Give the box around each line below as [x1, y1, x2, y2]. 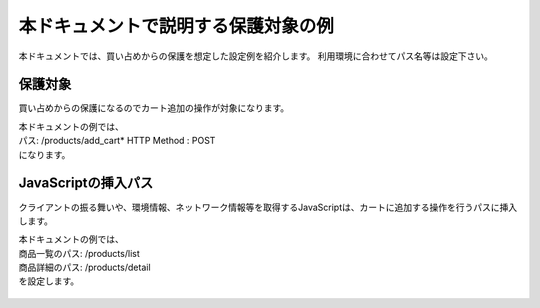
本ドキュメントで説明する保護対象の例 [18, 15, 335, 37]
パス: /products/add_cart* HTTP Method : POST [18, 135, 216, 147]
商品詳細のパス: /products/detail [18, 261, 151, 274]
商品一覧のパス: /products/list [18, 247, 140, 259]
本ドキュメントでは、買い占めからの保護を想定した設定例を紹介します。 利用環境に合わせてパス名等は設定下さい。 [18, 50, 494, 62]
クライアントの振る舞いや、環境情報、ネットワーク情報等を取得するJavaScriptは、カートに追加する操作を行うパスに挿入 [18, 201, 518, 213]
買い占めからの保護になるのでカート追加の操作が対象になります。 [18, 102, 290, 114]
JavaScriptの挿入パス [18, 175, 154, 192]
